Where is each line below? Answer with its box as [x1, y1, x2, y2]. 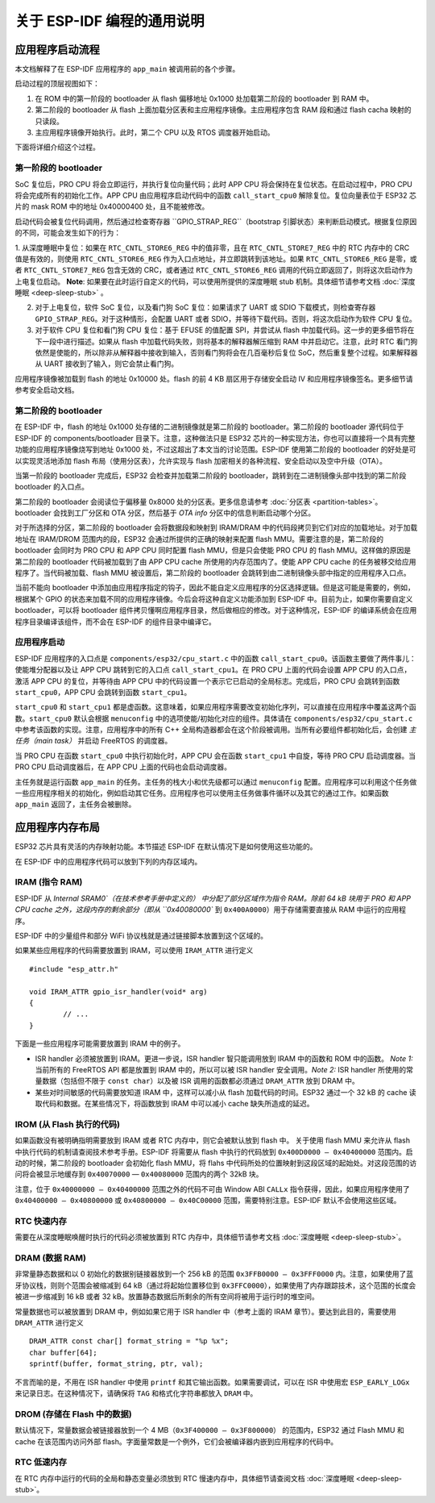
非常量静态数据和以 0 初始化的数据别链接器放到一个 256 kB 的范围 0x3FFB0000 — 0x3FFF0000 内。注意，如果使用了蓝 [14, 1269, 414, 1279]
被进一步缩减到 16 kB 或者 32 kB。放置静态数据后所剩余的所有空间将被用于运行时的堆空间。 [14, 1292, 319, 1301]
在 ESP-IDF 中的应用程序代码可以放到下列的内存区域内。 [14, 856, 202, 866]
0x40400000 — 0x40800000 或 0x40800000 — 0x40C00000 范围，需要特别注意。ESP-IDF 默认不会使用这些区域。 [14, 1196, 401, 1205]
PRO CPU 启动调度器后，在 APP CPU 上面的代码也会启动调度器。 [14, 762, 232, 772]
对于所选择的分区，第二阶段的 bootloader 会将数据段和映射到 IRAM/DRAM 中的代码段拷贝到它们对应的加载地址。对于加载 [14, 523, 418, 532]
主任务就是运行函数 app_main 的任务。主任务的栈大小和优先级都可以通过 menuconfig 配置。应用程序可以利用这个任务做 [14, 776, 417, 786]
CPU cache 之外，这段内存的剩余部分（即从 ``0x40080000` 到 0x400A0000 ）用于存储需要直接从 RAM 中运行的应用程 [14, 905, 407, 914]
